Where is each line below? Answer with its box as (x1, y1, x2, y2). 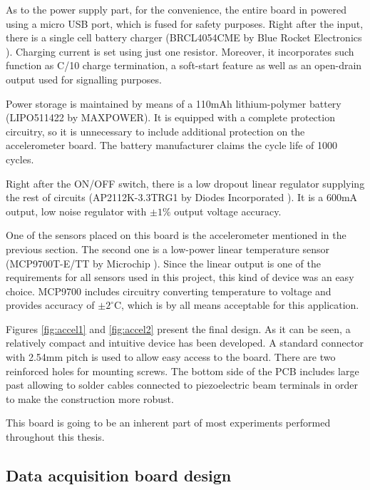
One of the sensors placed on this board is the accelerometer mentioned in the (6, 228, 346, 243)
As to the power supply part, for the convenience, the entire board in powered (6, 2, 346, 16)
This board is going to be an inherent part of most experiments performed (6, 415, 331, 430)
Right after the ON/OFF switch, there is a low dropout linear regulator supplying (6, 175, 365, 190)
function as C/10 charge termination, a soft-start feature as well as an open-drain (6, 58, 362, 73)
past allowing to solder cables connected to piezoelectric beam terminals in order (6, 377, 358, 392)
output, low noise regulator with (6, 203, 147, 218)
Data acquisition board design (6, 464, 232, 486)
